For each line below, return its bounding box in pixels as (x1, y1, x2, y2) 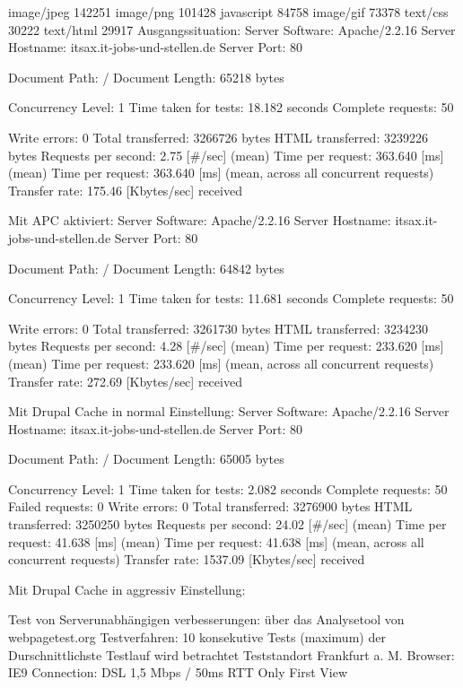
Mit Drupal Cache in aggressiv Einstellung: (8, 579, 246, 598)
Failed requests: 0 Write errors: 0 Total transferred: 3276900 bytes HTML (8, 497, 413, 516)
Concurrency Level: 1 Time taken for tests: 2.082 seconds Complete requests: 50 (8, 479, 448, 498)
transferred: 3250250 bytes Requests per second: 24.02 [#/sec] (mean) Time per (8, 515, 447, 534)
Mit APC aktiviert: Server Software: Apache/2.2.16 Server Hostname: (8, 211, 391, 230)
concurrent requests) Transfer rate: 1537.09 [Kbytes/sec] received (8, 550, 365, 569)
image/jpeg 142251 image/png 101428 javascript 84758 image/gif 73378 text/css (8, 3, 449, 21)
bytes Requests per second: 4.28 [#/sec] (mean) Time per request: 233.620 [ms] (8, 336, 444, 355)
